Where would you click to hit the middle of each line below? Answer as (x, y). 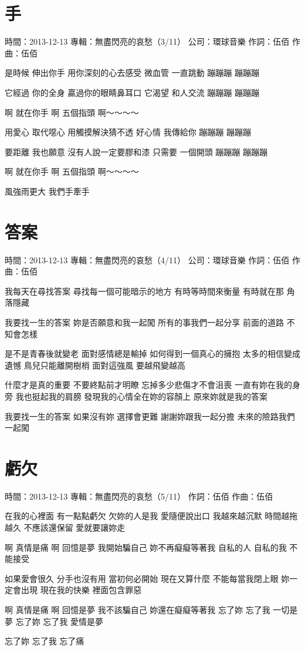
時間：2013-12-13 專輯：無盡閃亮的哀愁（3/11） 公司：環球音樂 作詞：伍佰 (147, 41)
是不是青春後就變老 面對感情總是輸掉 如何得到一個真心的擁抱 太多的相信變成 (152, 354)
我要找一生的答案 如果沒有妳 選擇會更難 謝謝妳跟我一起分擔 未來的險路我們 (150, 416)
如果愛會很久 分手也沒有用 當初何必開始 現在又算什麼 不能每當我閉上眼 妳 (147, 578)
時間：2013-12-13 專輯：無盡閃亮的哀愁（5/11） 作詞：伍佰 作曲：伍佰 (139, 496)
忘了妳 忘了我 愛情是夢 (59, 621)
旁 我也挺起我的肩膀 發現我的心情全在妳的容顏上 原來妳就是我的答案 (136, 396)
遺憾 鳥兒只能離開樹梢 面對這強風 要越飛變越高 (95, 365)
